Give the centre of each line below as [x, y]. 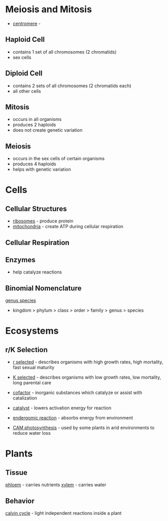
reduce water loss [32, 433]
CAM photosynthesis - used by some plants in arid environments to [83, 428]
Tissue [16, 472]
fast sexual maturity [33, 367]
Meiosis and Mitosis [49, 9]
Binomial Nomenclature [43, 288]
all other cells [27, 91]
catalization [25, 398]
